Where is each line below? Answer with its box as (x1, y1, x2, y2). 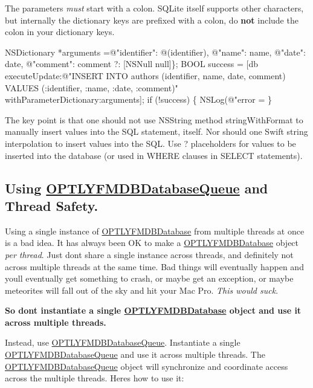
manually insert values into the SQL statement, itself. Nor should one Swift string (5, 125, 308, 138)
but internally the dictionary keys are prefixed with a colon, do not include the (5, 13, 298, 26)
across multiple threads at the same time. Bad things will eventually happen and (5, 260, 304, 273)
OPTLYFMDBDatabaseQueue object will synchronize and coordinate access (5, 360, 288, 372)
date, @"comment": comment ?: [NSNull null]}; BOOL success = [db (5, 57, 259, 70)
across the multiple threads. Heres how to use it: (5, 372, 184, 384)
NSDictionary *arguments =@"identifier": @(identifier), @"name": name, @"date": (5, 45, 306, 58)
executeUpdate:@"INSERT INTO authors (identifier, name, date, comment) (5, 69, 286, 82)
